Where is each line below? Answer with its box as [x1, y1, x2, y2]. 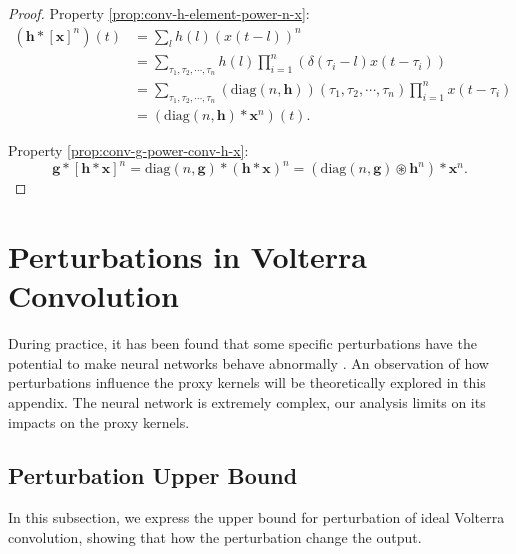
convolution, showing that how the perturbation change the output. [8, 526, 422, 547]
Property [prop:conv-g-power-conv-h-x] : [8, 140, 249, 161]
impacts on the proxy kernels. [8, 411, 190, 432]
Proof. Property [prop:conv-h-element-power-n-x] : [8, 3, 310, 23]
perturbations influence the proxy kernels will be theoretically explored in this [8, 372, 486, 393]
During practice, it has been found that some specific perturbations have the [8, 333, 477, 354]
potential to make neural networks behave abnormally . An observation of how [8, 352, 489, 373]
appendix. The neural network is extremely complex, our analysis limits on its [8, 391, 486, 412]
